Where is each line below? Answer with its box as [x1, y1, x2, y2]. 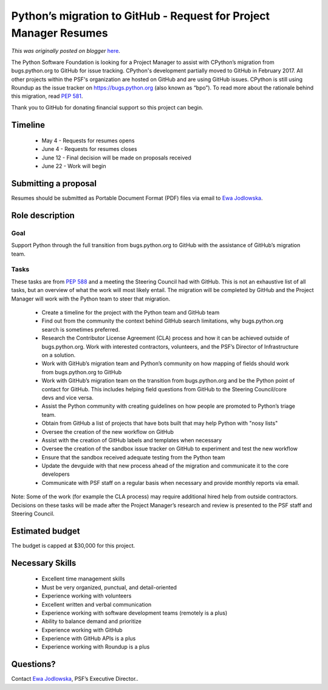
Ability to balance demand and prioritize [41, 618, 142, 625]
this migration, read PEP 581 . [11, 92, 83, 100]
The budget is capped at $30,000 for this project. [11, 542, 135, 549]
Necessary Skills [11, 557, 77, 568]
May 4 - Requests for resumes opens [41, 137, 135, 144]
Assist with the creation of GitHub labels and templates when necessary [41, 436, 222, 444]
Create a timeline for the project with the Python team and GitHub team [41, 309, 220, 316]
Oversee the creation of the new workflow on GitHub [41, 428, 174, 435]
